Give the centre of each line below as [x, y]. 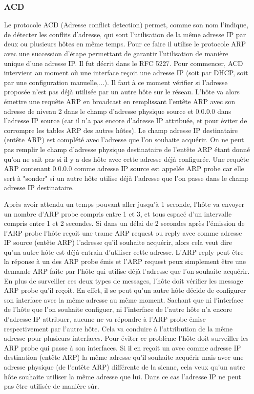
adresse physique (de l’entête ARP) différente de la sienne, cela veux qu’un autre [125, 367]
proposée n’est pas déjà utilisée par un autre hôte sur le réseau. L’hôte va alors [122, 92]
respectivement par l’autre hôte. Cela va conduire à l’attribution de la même [118, 328]
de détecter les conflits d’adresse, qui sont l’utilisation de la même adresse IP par [125, 34]
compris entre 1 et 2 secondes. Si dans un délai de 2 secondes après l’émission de [124, 223]
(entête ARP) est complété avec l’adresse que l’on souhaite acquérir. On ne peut [124, 140]
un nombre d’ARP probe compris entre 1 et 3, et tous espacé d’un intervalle [118, 213]
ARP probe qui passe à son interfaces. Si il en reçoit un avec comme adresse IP [123, 347]
